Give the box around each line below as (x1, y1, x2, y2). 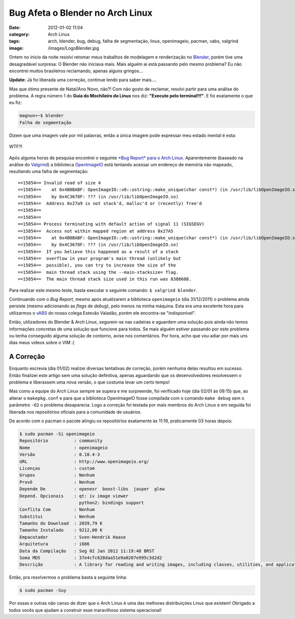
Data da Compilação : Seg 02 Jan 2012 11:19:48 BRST (19, 548, 154, 554)
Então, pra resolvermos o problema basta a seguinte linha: (9, 574, 127, 580)
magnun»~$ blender (19, 113, 64, 118)
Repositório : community (19, 438, 103, 443)
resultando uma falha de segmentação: (9, 169, 88, 175)
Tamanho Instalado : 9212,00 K (19, 528, 103, 533)
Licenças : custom (19, 465, 95, 471)
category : (9, 31, 30, 37)
